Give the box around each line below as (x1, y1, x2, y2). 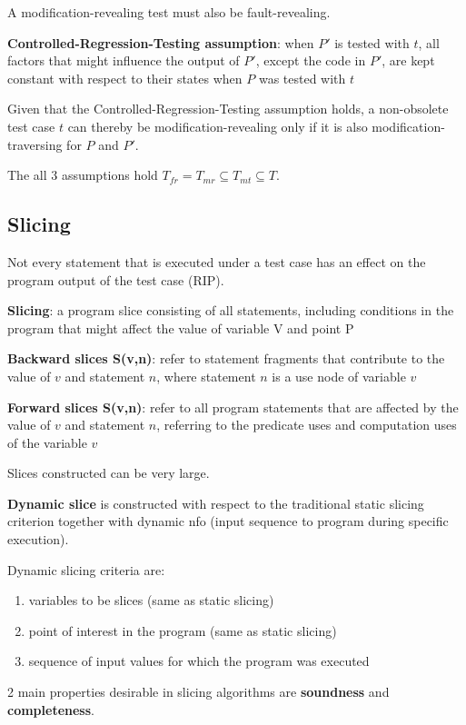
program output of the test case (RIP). (7, 270, 224, 289)
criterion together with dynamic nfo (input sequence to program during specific (7, 511, 449, 531)
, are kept (382, 51, 435, 70)
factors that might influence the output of (7, 51, 240, 70)
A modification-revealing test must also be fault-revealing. (7, 3, 331, 21)
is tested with (334, 33, 410, 52)
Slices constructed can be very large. (7, 463, 210, 482)
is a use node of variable (272, 366, 406, 385)
